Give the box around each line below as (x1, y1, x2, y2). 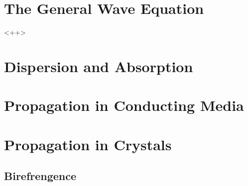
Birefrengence (4, 168, 77, 184)
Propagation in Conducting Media (4, 95, 244, 115)
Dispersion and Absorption (4, 56, 193, 76)
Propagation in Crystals (4, 134, 172, 154)
